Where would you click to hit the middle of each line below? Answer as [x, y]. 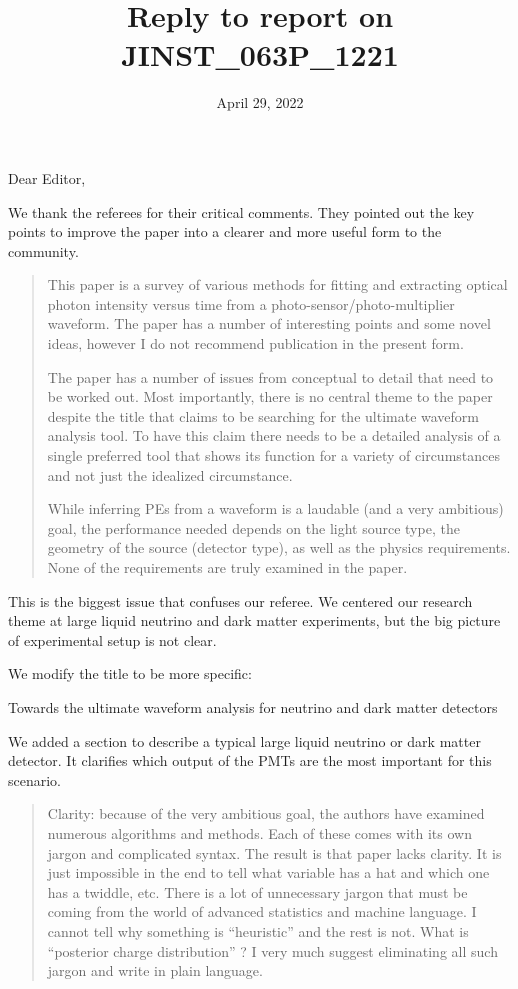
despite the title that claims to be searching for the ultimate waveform [263, 415]
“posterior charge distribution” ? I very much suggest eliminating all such [272, 950]
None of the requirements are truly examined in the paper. [227, 567]
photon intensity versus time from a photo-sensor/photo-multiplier [251, 303]
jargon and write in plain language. [155, 970]
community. [43, 250]
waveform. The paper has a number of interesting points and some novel [269, 323]
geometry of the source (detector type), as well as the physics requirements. [279, 547]
